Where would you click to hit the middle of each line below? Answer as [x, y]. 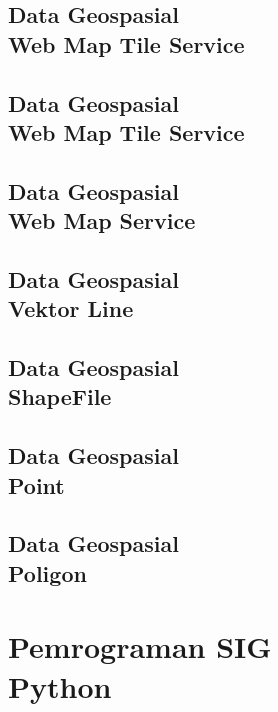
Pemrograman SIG [140, 646]
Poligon [47, 572]
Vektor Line [71, 308]
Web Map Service [102, 220]
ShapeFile [60, 396]
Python [60, 685]
